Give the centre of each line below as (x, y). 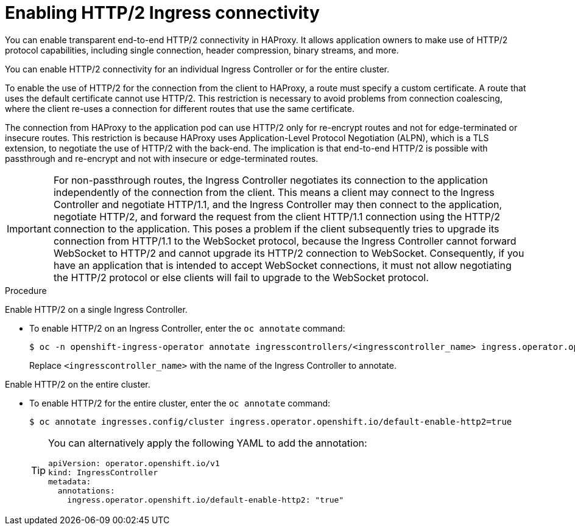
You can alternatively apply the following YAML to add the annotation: (208, 443)
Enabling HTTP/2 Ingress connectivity (162, 13)
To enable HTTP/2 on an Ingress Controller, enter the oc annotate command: (187, 328)
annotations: (86, 490)
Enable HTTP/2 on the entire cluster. (78, 384)
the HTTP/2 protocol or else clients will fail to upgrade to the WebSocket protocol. (241, 277)
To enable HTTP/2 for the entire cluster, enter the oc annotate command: (180, 403)
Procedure (26, 290)
